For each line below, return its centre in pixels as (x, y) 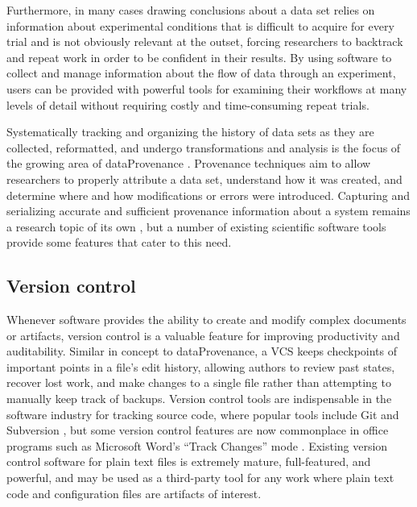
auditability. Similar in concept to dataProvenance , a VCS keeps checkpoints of (202, 351)
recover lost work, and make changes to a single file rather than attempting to (199, 382)
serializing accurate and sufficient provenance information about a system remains (208, 211)
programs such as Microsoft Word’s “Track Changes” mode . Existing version (197, 445)
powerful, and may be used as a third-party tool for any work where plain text (200, 478)
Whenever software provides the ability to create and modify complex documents (206, 320)
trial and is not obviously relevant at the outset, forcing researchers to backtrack (205, 42)
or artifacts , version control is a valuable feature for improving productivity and (203, 335)
